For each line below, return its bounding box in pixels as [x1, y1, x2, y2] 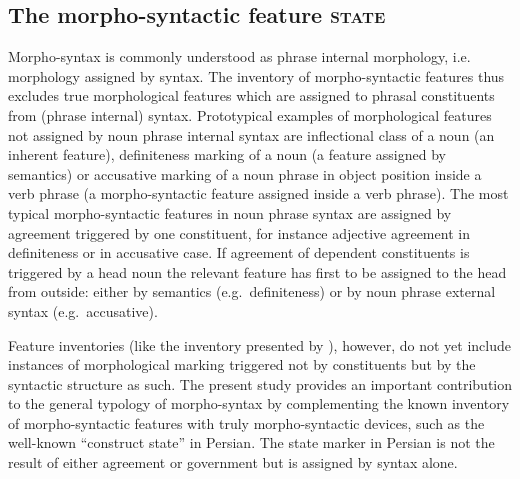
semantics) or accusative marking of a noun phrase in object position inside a [8, 163, 482, 184]
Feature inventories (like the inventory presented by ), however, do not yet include [8, 334, 511, 355]
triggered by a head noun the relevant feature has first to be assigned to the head [8, 261, 507, 282]
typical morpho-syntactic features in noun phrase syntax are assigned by [8, 202, 452, 223]
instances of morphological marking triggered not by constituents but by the [8, 354, 476, 375]
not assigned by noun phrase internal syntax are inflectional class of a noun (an [8, 124, 495, 145]
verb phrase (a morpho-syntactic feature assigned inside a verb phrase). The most [8, 183, 509, 204]
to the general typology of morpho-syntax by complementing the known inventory [8, 393, 510, 414]
